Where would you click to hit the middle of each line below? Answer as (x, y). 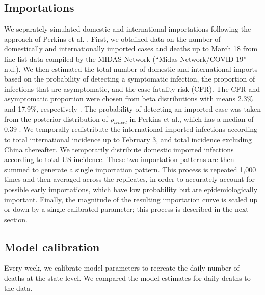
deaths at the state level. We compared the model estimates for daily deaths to (127, 278)
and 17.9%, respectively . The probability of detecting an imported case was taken (132, 108)
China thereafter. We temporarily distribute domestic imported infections (119, 149)
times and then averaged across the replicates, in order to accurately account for (130, 179)
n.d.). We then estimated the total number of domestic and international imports (131, 69)
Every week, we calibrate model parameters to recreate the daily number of (122, 268)
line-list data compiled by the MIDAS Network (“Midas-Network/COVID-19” (125, 58)
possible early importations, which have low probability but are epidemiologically (131, 189)
